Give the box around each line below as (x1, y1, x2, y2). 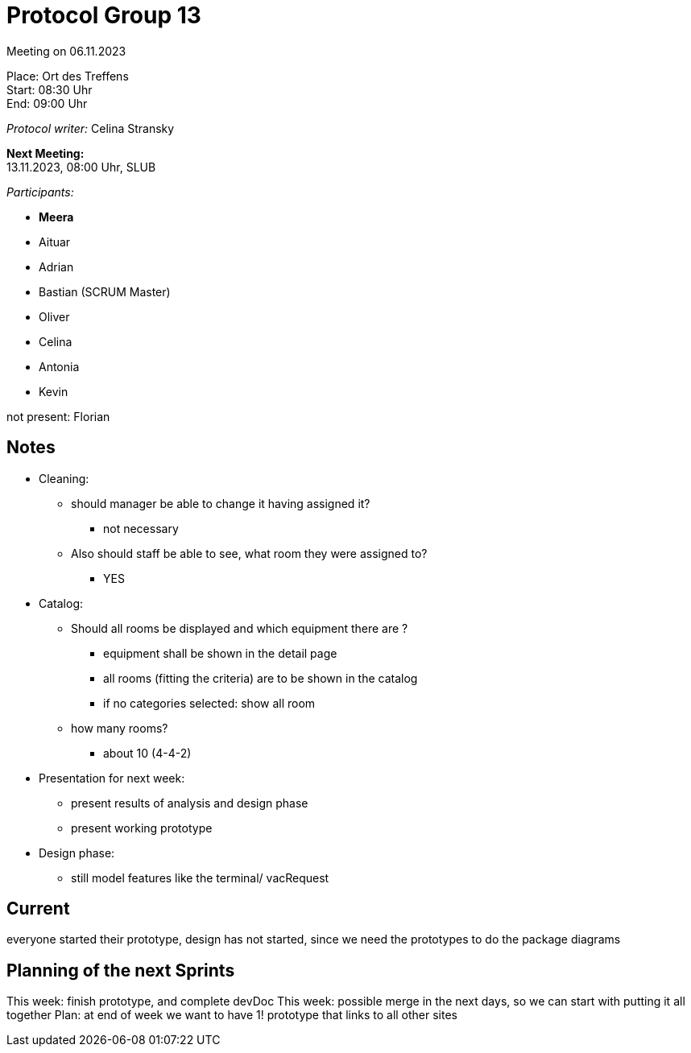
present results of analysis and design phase (71, 795, 308, 810)
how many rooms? (71, 721, 168, 735)
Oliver (39, 309, 70, 324)
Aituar (39, 234, 71, 249)
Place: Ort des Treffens (6, 68, 129, 83)
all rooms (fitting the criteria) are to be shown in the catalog (103, 671, 418, 685)
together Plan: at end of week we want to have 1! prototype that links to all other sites (6, 1008, 457, 1022)
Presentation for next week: (39, 770, 185, 785)
